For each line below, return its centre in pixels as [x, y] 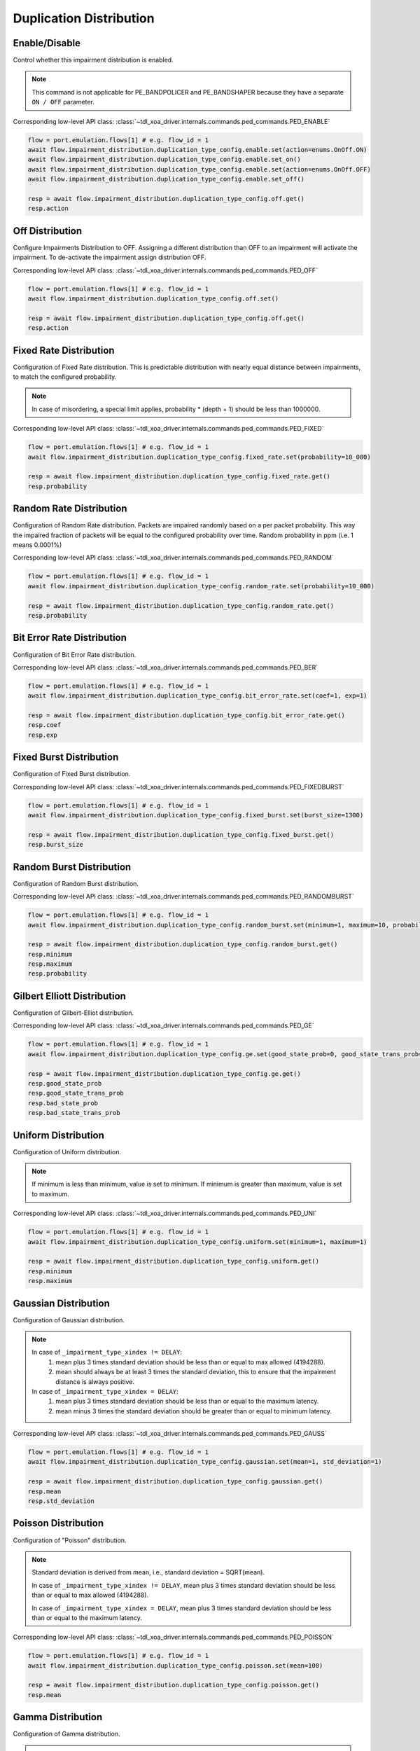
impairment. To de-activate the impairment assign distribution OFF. [110, 257]
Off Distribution [48, 231]
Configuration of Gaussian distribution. [69, 1320]
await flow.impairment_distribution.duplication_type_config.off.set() [153, 299]
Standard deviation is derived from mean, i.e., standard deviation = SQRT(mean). [148, 1572]
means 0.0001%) [37, 545]
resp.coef [44, 725]
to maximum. [50, 1193]
